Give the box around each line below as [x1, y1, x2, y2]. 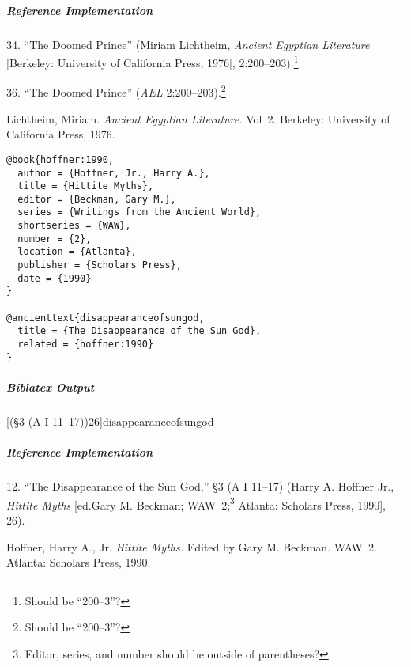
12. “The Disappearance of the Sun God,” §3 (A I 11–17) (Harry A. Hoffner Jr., [6, 478, 394, 495]
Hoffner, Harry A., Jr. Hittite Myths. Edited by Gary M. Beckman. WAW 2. [6, 538, 377, 555]
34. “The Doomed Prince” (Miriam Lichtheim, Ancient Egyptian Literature [6, 36, 370, 52]
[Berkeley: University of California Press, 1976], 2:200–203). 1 [6, 52, 299, 70]
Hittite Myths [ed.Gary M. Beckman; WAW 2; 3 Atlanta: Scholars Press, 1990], [6, 494, 386, 513]
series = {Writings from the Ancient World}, [17, 207, 262, 218]
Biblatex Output [6, 378, 95, 395]
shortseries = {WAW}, [17, 220, 131, 232]
